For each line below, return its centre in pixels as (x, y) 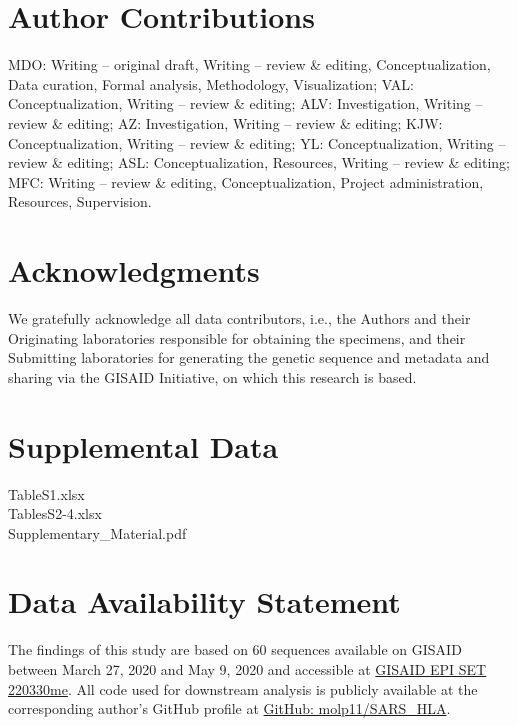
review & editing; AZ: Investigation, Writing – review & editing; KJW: (225, 122)
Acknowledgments (134, 270)
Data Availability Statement (204, 601)
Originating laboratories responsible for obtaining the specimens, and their (237, 337)
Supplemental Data (143, 445)
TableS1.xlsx (46, 493)
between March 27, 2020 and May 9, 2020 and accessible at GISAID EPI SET (247, 669)
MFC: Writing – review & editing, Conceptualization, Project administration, (246, 181)
